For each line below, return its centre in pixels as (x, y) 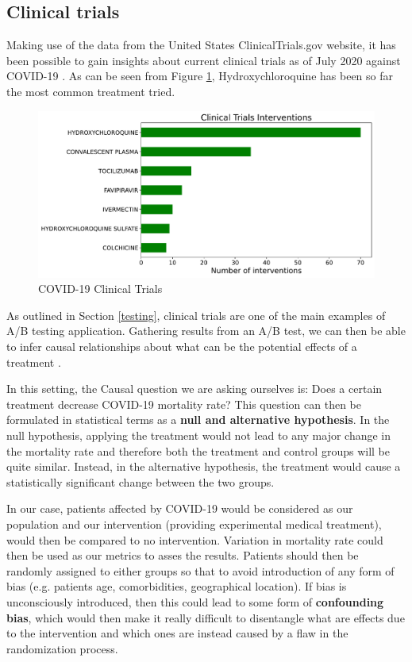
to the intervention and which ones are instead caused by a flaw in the (177, 633)
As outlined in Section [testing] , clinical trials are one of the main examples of (196, 315)
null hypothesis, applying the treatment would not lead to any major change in (199, 435)
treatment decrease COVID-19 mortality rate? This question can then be (184, 404)
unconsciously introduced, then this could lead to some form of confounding (195, 601)
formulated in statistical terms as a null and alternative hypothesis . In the (198, 420)
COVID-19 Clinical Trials (100, 289)
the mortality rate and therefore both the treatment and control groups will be (198, 450)
